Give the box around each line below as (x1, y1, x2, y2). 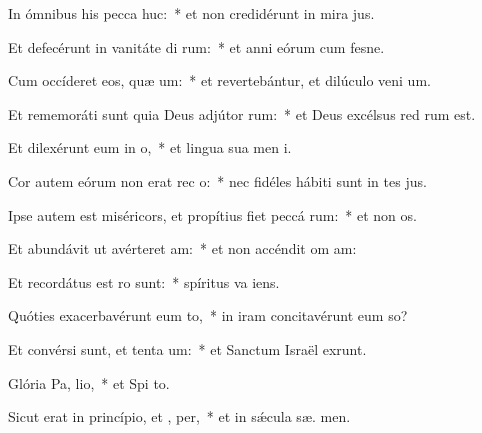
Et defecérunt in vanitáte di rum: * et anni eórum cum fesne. (8, 36, 385, 57)
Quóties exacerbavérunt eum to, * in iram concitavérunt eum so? (8, 305, 408, 326)
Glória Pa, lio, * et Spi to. (8, 372, 170, 393)
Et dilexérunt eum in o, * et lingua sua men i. (8, 137, 292, 158)
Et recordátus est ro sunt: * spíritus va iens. (8, 271, 280, 292)
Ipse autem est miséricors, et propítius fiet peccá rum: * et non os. (8, 204, 417, 225)
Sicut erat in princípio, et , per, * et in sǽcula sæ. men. (8, 406, 351, 427)
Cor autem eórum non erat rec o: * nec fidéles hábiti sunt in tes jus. (8, 170, 427, 191)
